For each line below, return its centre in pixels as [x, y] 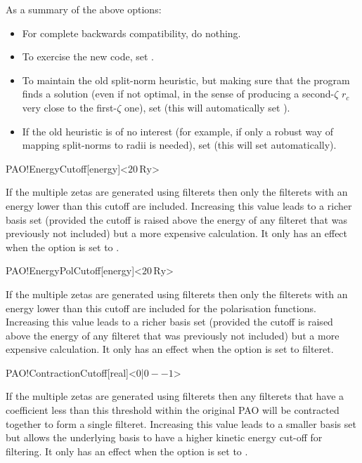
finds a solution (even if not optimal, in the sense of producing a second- [178, 94]
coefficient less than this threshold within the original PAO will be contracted [173, 410]
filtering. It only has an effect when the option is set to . [127, 451]
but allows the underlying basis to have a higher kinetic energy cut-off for [164, 437]
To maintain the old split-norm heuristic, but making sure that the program [186, 80]
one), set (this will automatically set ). [207, 107]
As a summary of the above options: [84, 9]
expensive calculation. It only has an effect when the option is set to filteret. [170, 349]
